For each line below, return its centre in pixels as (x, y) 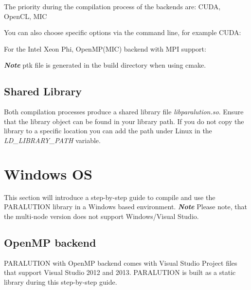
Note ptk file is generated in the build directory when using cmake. (105, 65)
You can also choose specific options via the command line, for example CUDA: (123, 32)
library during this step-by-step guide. (61, 281)
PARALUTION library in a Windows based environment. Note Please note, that (125, 207)
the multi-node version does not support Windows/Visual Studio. (101, 216)
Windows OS (48, 173)
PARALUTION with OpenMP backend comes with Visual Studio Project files (121, 263)
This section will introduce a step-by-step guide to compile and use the (110, 197)
